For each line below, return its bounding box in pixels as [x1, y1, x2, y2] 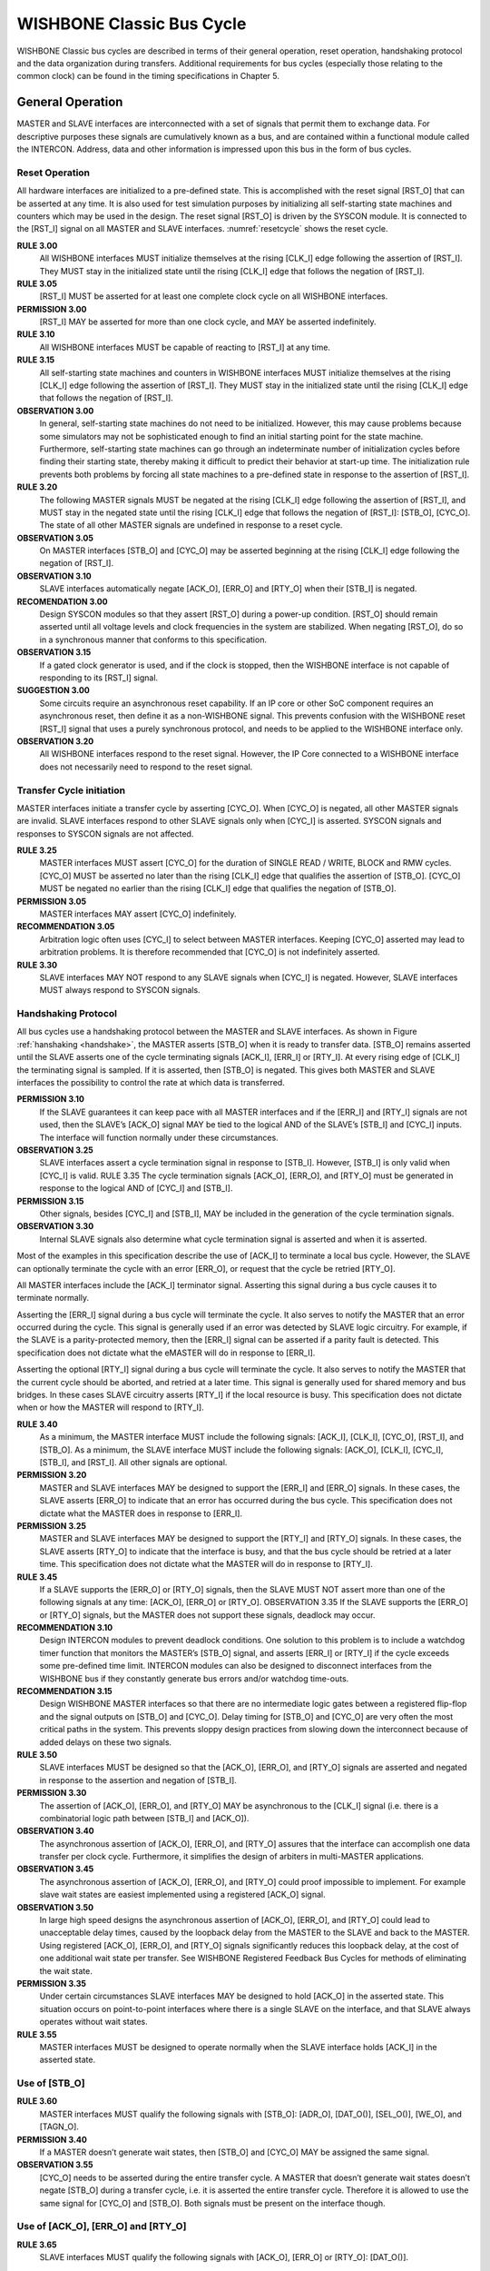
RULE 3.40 [16, 1418, 58, 1430]
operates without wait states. [39, 2017, 149, 2028]
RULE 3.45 [16, 1572, 58, 1582]
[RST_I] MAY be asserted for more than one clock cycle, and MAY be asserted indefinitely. [39, 316, 377, 327]
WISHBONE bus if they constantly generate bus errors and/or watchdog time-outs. [39, 1672, 349, 1684]
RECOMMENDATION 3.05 [16, 921, 115, 932]
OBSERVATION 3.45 [16, 1863, 94, 1875]
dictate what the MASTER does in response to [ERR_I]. [39, 1508, 243, 1519]
